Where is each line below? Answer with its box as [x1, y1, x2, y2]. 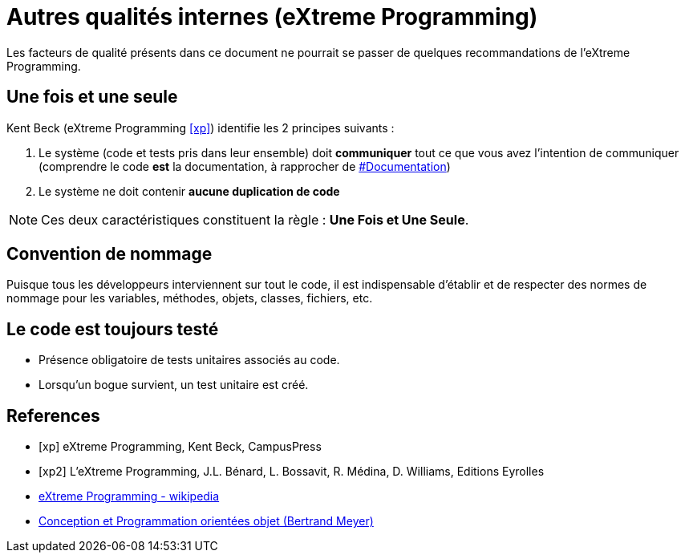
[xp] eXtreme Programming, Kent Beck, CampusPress [39, 440, 322, 454]
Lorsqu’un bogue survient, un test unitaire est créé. [39, 378, 309, 392]
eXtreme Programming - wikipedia [39, 489, 220, 504]
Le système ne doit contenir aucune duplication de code [39, 184, 340, 198]
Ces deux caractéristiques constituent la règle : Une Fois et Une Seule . [41, 211, 469, 228]
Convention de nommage [6, 244, 213, 265]
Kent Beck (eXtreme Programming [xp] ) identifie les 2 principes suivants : [6, 120, 395, 135]
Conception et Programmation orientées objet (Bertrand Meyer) [39, 514, 374, 529]
